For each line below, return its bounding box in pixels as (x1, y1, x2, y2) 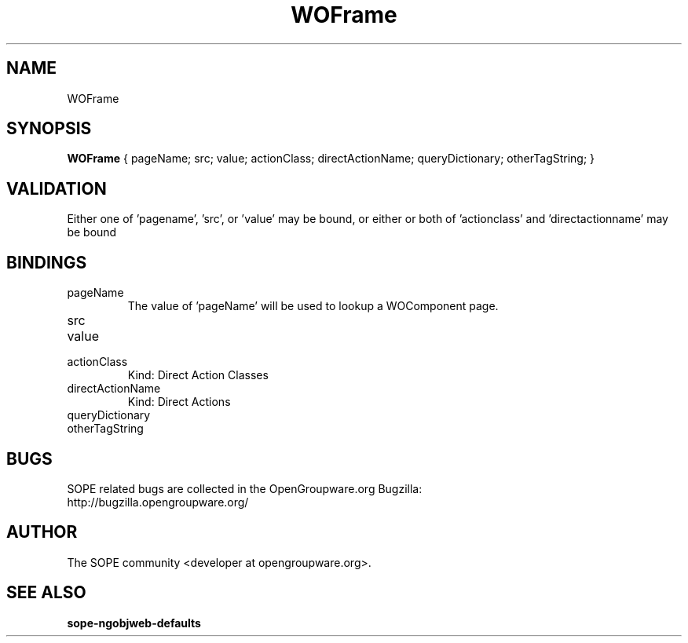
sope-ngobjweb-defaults (67, 616, 201, 630)
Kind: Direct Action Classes (127, 368, 269, 382)
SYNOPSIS (6, 119, 92, 139)
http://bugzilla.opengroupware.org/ (67, 495, 249, 509)
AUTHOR (6, 522, 78, 543)
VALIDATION (6, 178, 107, 199)
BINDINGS (6, 252, 87, 272)
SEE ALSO (6, 583, 86, 603)
